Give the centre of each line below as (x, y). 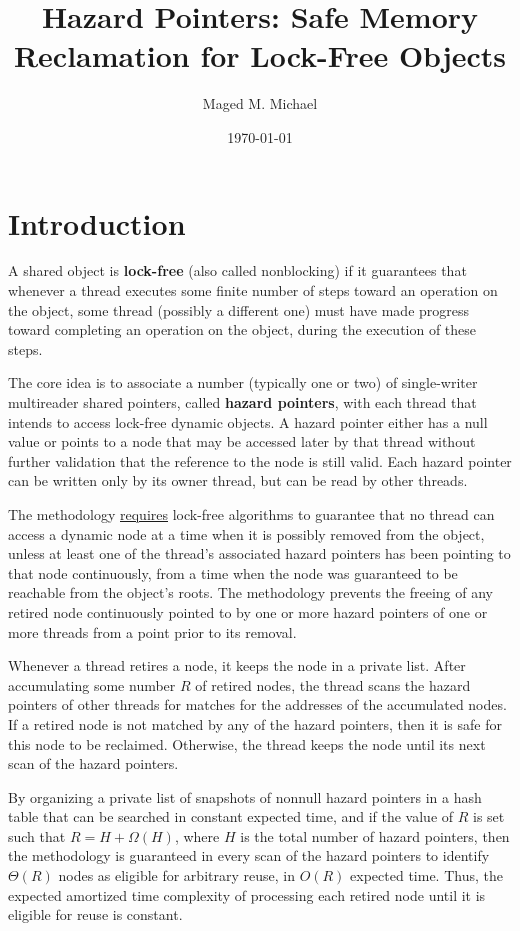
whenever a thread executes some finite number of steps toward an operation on (253, 290)
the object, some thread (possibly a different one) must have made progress (239, 309)
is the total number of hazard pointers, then (375, 835)
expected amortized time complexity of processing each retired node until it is (247, 894)
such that (37, 835)
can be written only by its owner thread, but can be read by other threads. (238, 480)
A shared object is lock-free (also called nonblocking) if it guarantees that (237, 270)
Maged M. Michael (260, 103)
